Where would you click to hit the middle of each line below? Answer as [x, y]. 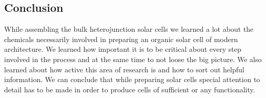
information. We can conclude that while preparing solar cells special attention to [132, 79]
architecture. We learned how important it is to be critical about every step [123, 49]
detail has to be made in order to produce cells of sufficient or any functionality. [130, 89]
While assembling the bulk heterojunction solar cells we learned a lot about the [129, 29]
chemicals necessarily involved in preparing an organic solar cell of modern [121, 39]
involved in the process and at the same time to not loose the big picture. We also [133, 59]
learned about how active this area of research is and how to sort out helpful [124, 69]
